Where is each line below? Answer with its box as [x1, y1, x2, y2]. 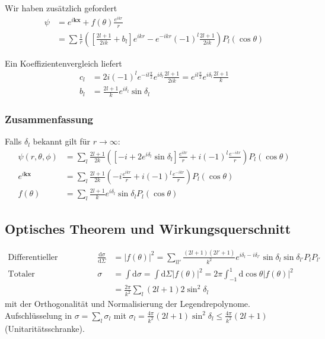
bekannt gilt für [33, 135, 91, 147]
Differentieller [8, 253, 58, 262]
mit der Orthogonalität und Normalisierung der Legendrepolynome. [5, 297, 250, 310]
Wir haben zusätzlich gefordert [5, 2, 117, 14]
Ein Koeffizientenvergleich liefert [5, 56, 122, 69]
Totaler [8, 270, 35, 279]
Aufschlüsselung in [5, 309, 72, 321]
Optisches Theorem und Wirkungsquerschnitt [5, 219, 291, 237]
